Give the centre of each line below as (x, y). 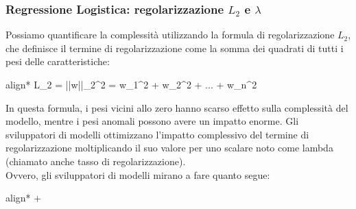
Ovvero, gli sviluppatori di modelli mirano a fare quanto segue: (138, 174)
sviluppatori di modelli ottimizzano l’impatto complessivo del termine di (157, 134)
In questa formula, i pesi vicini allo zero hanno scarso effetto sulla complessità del (177, 107)
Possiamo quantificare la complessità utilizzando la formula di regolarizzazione (170, 35)
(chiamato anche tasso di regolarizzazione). (96, 161)
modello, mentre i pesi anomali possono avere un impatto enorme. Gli (152, 121)
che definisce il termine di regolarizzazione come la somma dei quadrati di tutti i (175, 48)
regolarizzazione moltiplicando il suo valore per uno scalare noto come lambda (169, 148)
